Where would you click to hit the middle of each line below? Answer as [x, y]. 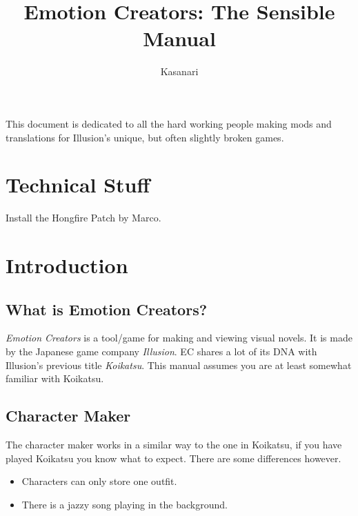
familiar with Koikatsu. [55, 378]
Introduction [67, 265]
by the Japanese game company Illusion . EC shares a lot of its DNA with [161, 351]
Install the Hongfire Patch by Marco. [83, 218]
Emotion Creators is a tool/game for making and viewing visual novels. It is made [179, 338]
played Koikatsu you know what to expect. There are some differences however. [173, 458]
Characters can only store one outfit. [99, 481]
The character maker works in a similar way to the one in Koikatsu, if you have [174, 444]
